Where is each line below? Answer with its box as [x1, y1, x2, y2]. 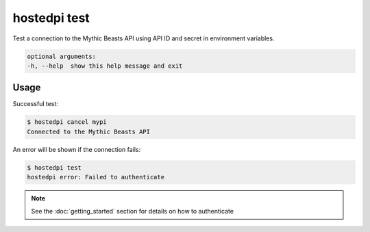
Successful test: [12, 100, 58, 108]
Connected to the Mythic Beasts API [27, 127, 151, 136]
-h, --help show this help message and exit [27, 62, 183, 70]
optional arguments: [27, 52, 96, 60]
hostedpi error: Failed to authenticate [27, 173, 164, 181]
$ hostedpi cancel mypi [27, 118, 108, 126]
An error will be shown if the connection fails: [12, 145, 141, 153]
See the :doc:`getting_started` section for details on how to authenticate [31, 207, 234, 215]
